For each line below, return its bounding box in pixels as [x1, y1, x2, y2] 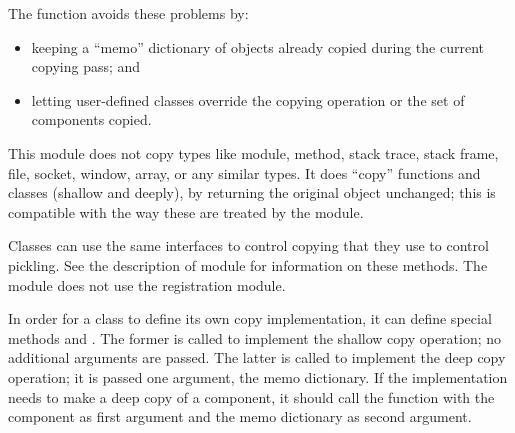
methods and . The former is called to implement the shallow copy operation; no [8, 327, 502, 348]
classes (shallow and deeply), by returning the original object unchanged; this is [8, 182, 496, 203]
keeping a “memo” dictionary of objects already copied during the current [31, 36, 484, 57]
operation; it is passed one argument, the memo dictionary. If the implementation [8, 366, 508, 387]
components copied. [31, 109, 152, 130]
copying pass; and [31, 56, 141, 77]
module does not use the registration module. [8, 274, 286, 295]
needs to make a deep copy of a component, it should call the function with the [8, 386, 495, 407]
